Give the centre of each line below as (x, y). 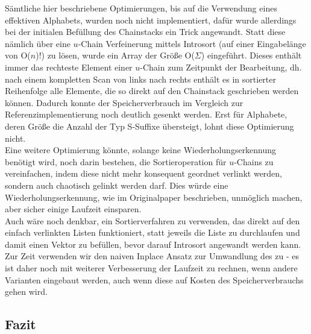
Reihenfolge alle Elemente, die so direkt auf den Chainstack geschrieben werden (152, 91)
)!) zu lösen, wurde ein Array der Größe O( (115, 55)
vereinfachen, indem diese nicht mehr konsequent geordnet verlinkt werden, (144, 173)
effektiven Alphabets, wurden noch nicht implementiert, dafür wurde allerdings (151, 20)
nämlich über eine (38, 43)
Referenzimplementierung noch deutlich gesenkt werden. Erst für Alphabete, (146, 114)
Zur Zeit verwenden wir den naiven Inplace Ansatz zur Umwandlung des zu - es (152, 256)
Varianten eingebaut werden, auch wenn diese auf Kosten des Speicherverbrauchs (154, 279)
